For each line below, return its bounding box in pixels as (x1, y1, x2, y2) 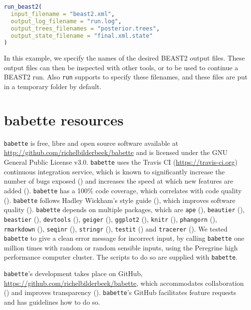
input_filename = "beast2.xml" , (11, 10, 115, 17)
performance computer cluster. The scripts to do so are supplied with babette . (4, 252, 238, 262)
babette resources (4, 109, 124, 129)
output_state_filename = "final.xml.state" (11, 32, 153, 39)
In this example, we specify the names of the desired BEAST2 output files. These (4, 53, 245, 63)
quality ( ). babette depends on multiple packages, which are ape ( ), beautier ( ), (4, 204, 245, 215)
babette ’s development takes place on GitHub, (4, 268, 143, 279)
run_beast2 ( (4, 3, 42, 10)
